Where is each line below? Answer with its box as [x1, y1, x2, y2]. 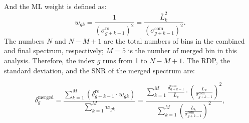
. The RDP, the [182, 55, 230, 65]
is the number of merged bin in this [128, 45, 237, 56]
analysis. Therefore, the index [4, 55, 95, 65]
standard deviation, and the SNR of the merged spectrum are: [4, 65, 195, 75]
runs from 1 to [103, 55, 147, 65]
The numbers [4, 35, 45, 46]
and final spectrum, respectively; [4, 45, 104, 56]
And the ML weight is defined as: [4, 1, 107, 11]
